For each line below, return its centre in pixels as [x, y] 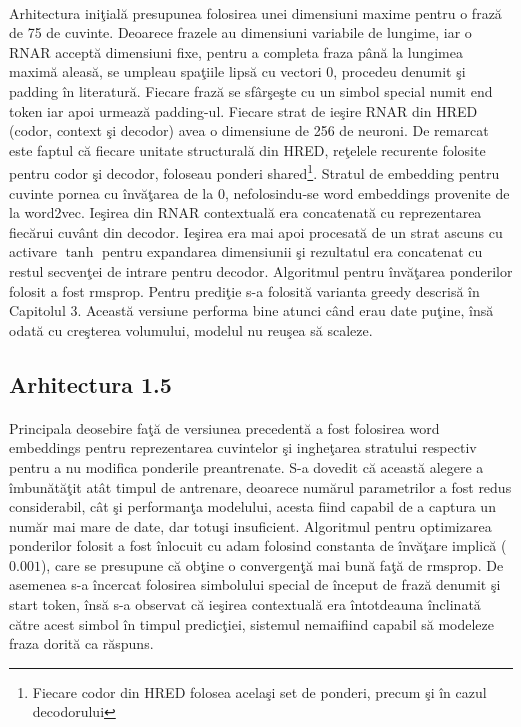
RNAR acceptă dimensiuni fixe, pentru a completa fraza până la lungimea [236, 51]
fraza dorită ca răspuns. [81, 643]
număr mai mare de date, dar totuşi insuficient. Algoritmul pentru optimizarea [250, 525]
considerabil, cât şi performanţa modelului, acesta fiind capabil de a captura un [252, 506]
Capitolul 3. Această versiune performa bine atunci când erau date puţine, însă [251, 310]
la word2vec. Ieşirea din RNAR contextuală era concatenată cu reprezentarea [245, 212]
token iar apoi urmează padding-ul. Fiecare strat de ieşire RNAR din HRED [243, 110]
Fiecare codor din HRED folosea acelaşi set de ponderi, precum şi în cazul [259, 691]
